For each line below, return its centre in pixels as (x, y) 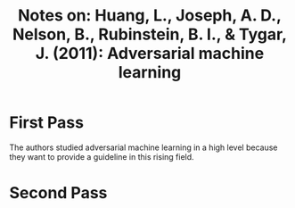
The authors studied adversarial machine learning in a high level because (143, 147)
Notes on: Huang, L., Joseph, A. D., (150, 16)
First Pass (47, 123)
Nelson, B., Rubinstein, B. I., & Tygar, (150, 34)
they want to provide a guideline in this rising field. (102, 156)
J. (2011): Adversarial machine (150, 54)
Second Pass (58, 193)
